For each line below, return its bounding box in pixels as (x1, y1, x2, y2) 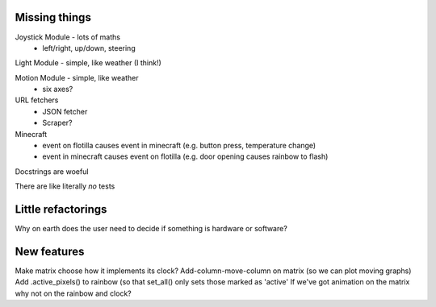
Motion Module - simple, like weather (15, 73, 139, 82)
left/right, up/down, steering (42, 43, 136, 52)
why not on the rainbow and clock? (15, 288, 132, 298)
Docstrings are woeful (15, 166, 89, 176)
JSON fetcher (42, 106, 88, 116)
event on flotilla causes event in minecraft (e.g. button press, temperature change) (42, 141, 317, 151)
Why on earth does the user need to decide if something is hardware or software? (15, 224, 288, 234)
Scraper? (42, 118, 73, 128)
